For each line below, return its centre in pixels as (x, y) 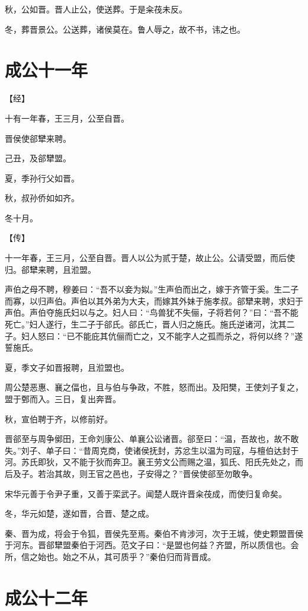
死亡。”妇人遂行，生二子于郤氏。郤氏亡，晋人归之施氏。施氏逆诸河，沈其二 (150, 324)
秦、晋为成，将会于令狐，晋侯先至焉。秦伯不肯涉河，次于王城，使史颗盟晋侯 (154, 533)
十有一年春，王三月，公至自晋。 (67, 118)
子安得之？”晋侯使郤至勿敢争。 (197, 473)
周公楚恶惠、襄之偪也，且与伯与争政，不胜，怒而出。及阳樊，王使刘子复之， (154, 387)
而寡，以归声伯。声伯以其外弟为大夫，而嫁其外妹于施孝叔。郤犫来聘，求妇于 (154, 300)
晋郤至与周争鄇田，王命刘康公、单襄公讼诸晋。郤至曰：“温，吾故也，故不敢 (152, 439)
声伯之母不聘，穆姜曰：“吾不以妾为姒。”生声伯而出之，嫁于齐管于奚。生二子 (152, 289)
